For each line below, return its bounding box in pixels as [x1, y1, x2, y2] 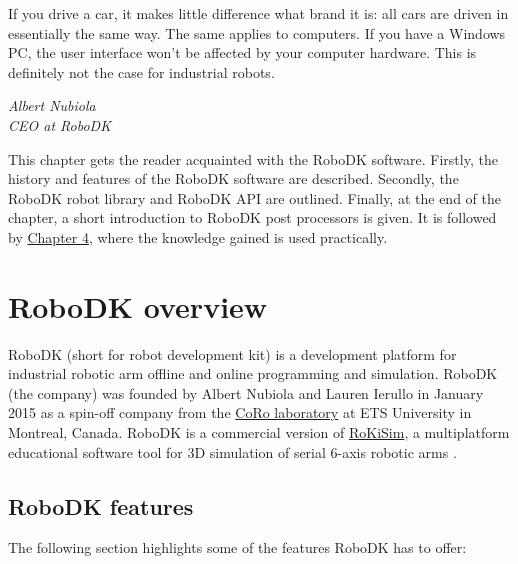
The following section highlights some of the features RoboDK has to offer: [8, 537, 467, 558]
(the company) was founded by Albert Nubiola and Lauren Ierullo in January [8, 382, 484, 403]
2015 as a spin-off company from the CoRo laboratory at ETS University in [8, 402, 472, 423]
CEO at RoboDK [8, 114, 111, 135]
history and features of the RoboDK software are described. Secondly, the [8, 168, 459, 189]
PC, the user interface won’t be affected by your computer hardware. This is [8, 42, 477, 63]
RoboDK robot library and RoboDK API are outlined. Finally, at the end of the [8, 187, 501, 208]
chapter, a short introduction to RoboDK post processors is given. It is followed [8, 207, 497, 228]
